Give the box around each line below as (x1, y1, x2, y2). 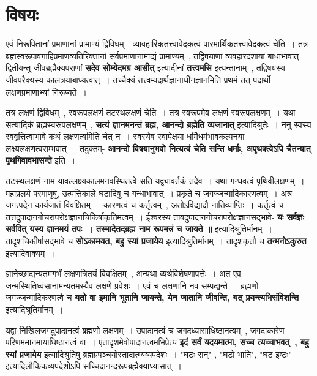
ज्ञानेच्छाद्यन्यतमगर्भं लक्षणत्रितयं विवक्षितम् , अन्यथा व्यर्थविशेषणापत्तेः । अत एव (6, 267, 241, 280)
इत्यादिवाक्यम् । (6, 246, 55, 259)
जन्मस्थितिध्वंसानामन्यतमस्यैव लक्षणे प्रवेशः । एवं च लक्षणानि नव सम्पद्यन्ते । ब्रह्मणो (6, 279, 259, 291)
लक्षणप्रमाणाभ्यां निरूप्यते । (6, 85, 87, 98)
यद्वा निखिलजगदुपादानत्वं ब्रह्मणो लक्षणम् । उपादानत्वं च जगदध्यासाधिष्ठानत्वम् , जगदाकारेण (6, 323, 285, 336)
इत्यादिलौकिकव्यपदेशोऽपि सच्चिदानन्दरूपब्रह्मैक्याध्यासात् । (6, 359, 182, 372)
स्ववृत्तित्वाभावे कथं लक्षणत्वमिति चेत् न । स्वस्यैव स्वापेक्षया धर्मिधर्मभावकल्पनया (6, 130, 245, 143)
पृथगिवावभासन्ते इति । (6, 154, 76, 167)
